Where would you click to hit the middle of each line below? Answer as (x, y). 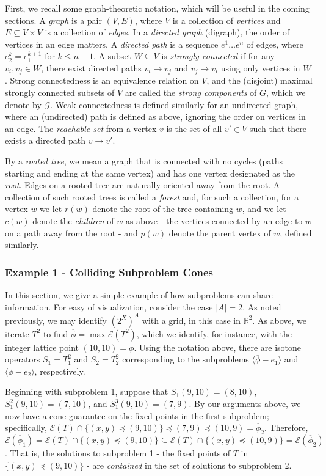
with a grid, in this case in (191, 320)
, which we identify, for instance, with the (214, 333)
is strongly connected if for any (218, 56)
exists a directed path (45, 140)
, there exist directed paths (91, 68)
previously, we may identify (56, 320)
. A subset (113, 56)
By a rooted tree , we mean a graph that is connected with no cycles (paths (144, 160)
